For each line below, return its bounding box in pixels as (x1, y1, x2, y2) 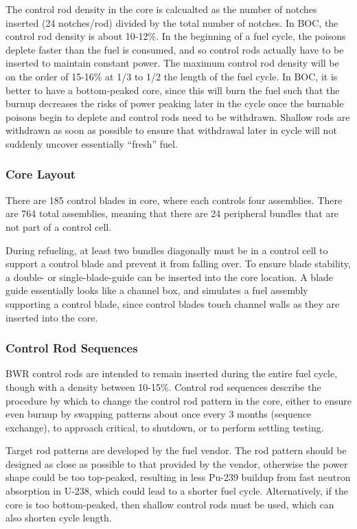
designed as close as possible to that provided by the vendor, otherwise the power (5, 456, 348, 471)
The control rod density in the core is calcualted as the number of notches (5, 2, 317, 16)
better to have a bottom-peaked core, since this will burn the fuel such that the (5, 82, 340, 97)
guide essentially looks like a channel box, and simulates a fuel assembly (5, 283, 308, 297)
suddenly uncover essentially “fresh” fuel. (5, 136, 178, 150)
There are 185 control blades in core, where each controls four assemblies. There (5, 192, 343, 207)
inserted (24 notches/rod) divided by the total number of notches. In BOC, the (5, 15, 338, 30)
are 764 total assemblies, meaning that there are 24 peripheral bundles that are (5, 206, 339, 221)
